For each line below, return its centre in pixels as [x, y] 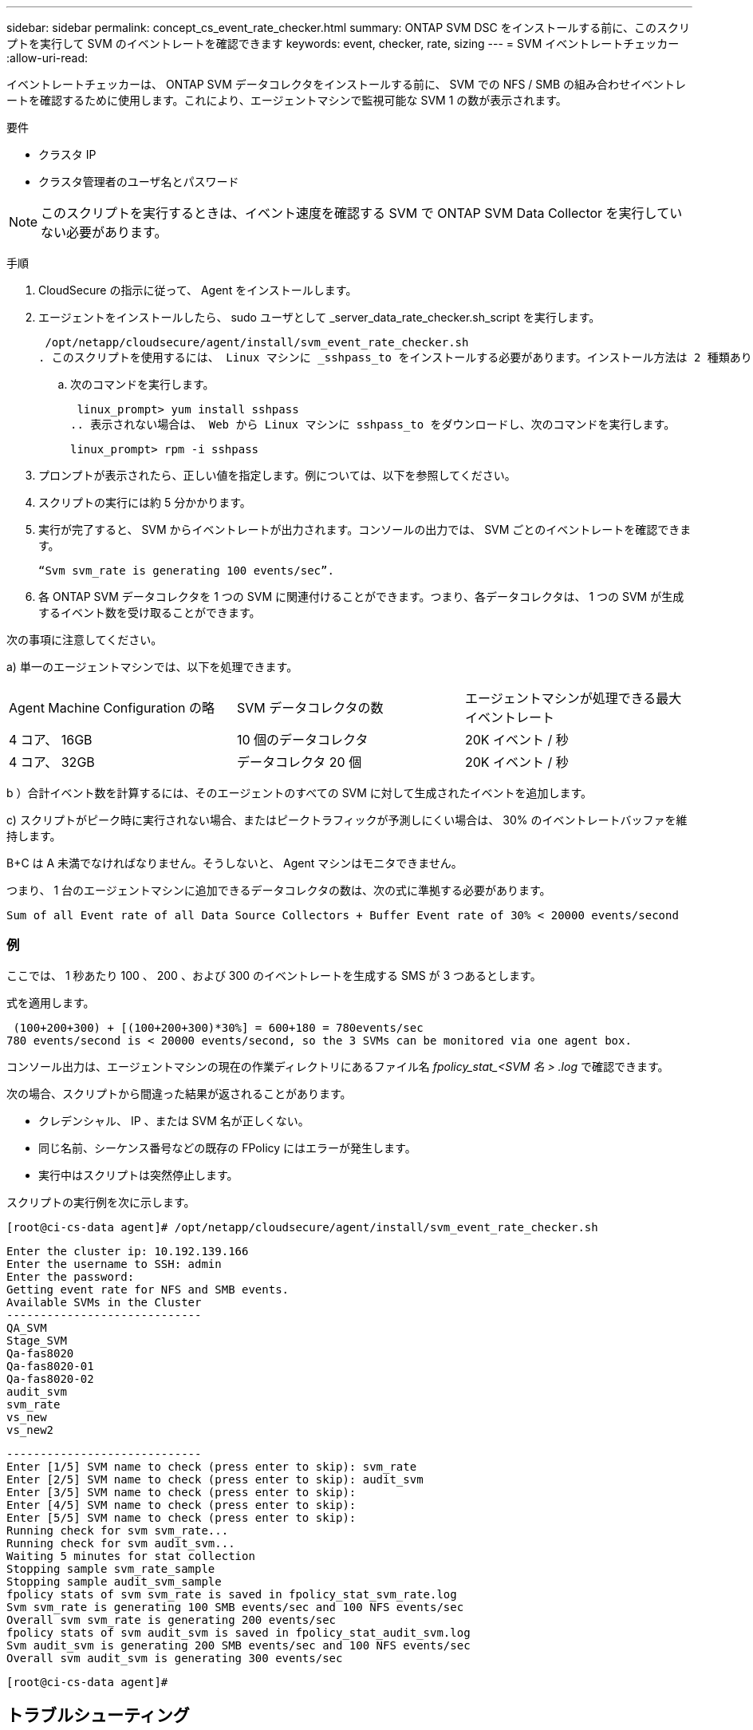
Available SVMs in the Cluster [104, 1302]
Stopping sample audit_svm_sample [114, 1581]
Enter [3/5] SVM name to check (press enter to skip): [181, 1492]
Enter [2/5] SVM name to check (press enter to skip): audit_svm [215, 1479]
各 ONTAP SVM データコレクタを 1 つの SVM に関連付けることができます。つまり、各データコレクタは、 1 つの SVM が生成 [361, 596]
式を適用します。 [51, 1002]
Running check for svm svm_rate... [118, 1530]
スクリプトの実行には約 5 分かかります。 [145, 502]
